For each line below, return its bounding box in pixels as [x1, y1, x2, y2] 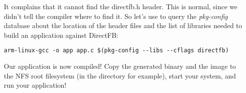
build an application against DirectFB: [4, 30, 118, 40]
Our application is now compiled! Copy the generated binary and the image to [4, 61, 236, 71]
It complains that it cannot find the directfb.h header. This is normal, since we [4, 1, 238, 11]
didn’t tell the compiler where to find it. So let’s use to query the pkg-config [4, 11, 228, 21]
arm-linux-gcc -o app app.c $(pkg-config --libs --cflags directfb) [4, 47, 229, 54]
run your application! [4, 80, 67, 90]
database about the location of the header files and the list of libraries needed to [4, 20, 242, 31]
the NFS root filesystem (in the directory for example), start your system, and [4, 70, 236, 80]
